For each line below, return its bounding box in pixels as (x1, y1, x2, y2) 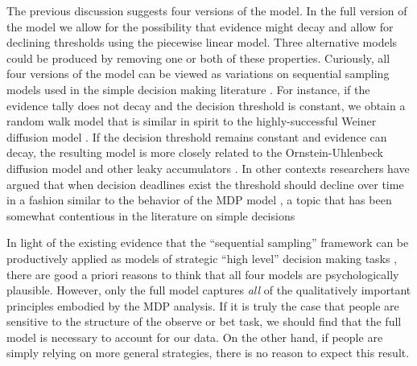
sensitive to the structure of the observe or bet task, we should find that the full (6, 313, 402, 330)
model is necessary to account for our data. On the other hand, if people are (6, 328, 383, 345)
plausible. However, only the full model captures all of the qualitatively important (6, 282, 411, 298)
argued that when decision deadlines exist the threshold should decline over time (6, 175, 404, 192)
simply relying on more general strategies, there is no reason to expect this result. (6, 344, 410, 361)
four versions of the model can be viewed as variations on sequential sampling (6, 65, 390, 82)
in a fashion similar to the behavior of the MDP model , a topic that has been (6, 191, 392, 208)
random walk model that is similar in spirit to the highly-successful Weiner (6, 113, 377, 130)
